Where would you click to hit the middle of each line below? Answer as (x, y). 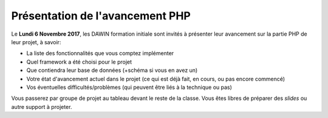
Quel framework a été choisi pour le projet (79, 62)
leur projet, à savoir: (36, 42)
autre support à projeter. (42, 107)
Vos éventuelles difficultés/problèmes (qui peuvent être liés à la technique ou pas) (129, 87)
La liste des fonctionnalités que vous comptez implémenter (100, 53)
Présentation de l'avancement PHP (101, 16)
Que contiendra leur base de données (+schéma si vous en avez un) (112, 70)
